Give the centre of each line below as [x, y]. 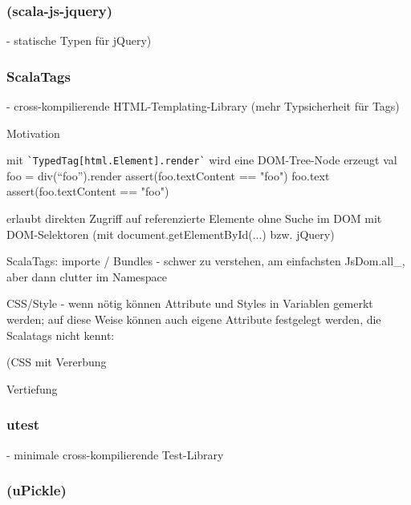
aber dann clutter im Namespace [87, 276]
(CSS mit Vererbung [57, 362]
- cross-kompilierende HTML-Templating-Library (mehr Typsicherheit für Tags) [203, 106]
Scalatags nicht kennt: [61, 335]
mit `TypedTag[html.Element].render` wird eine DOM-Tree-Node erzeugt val [202, 160]
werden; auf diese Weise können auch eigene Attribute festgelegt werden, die [194, 319]
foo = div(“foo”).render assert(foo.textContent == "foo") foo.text [168, 175]
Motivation [33, 133]
